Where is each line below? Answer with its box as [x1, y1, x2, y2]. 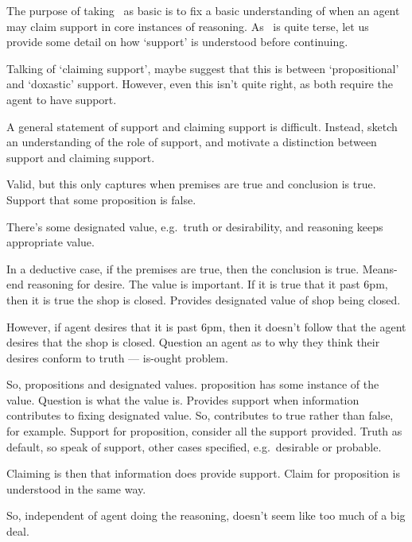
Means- [362, 260, 398, 277]
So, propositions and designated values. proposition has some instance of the [6, 376, 379, 393]
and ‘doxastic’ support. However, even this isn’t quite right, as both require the [6, 75, 393, 92]
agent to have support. [6, 91, 117, 107]
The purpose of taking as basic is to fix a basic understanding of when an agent [6, 2, 400, 18]
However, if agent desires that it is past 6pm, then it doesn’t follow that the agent [6, 318, 406, 335]
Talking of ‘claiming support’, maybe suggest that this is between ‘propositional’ [6, 60, 399, 76]
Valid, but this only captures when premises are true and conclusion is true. [6, 176, 376, 192]
